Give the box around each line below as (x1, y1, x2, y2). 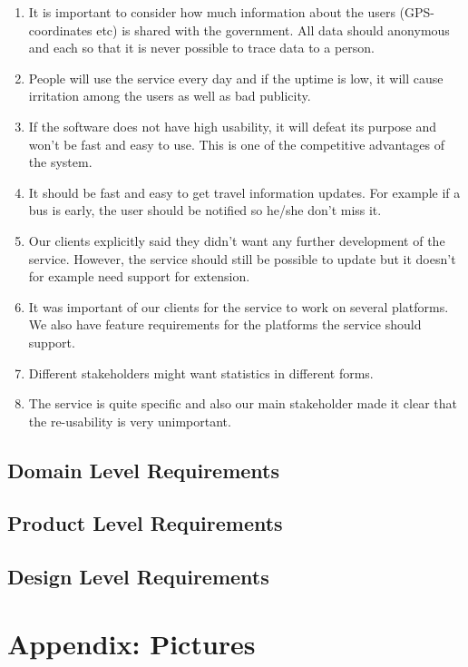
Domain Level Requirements (7, 456, 280, 484)
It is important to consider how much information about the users (28, 3, 395, 21)
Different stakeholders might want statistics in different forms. (28, 363, 374, 382)
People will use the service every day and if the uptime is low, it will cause (28, 68, 444, 87)
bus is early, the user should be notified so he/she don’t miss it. (28, 201, 382, 220)
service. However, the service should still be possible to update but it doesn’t (28, 249, 456, 268)
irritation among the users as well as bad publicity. (28, 86, 311, 105)
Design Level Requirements (7, 563, 269, 591)
